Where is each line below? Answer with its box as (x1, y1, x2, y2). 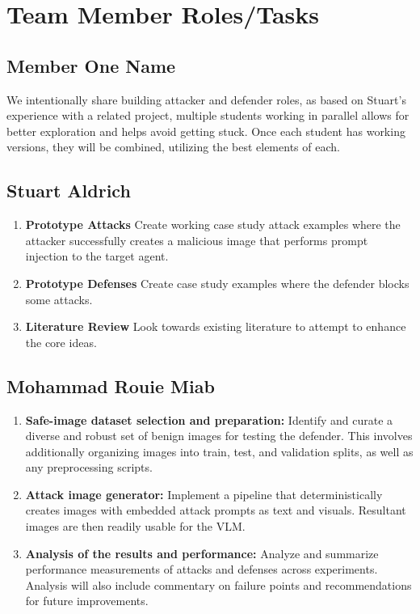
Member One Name (6, 53, 176, 78)
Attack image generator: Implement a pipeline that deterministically (25, 485, 383, 502)
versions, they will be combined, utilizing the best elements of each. (6, 138, 340, 155)
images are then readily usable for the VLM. (25, 518, 246, 535)
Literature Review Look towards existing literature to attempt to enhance (25, 318, 406, 335)
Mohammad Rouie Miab (6, 373, 215, 398)
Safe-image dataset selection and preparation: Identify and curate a (25, 411, 393, 428)
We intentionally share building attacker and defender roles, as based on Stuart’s (6, 91, 406, 108)
